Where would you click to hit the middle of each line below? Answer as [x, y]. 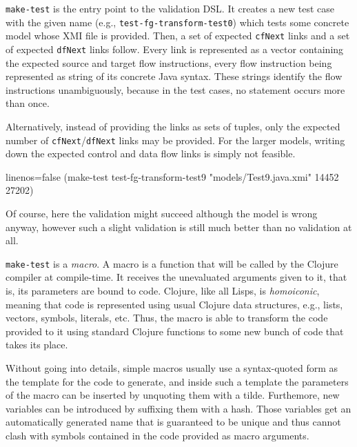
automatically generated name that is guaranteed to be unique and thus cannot [173, 422]
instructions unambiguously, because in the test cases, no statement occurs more [175, 89]
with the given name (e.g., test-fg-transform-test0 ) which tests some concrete [177, 22]
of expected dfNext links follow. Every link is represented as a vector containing [175, 49]
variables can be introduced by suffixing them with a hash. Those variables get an [178, 408]
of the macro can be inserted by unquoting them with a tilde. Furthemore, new [173, 395]
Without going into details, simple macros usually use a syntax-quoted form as [172, 368]
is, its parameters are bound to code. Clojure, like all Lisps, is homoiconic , [163, 291]
